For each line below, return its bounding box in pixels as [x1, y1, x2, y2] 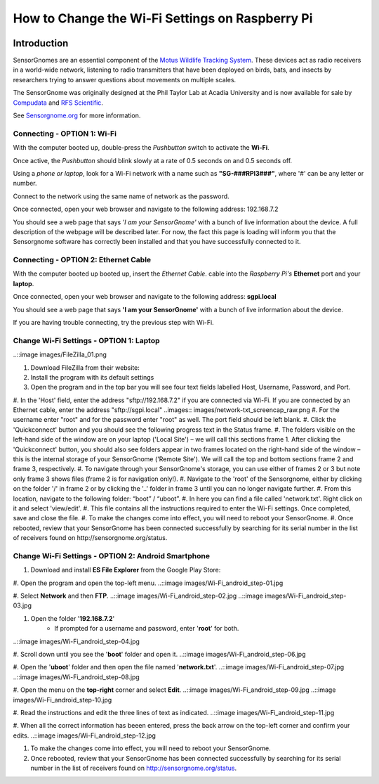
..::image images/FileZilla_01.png [13, 350, 107, 359]
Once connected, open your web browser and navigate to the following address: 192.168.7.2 [13, 205, 279, 214]
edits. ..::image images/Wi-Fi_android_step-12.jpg [13, 731, 156, 740]
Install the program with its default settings [30, 373, 154, 381]
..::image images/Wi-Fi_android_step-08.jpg [13, 672, 140, 681]
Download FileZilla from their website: [30, 363, 140, 372]
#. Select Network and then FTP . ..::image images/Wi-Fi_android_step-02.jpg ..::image [13, 591, 263, 600]
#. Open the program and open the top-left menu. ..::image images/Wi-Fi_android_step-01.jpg [13, 579, 284, 587]
